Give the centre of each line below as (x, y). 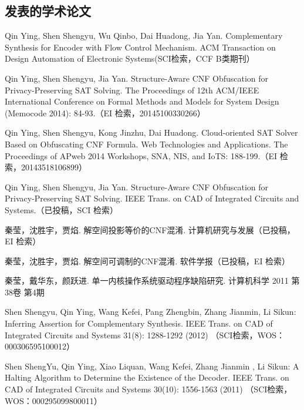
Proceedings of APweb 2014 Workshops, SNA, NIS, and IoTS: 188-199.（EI (141, 155)
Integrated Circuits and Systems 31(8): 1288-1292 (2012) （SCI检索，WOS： (145, 335)
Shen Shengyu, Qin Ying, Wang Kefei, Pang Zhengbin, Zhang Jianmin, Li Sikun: (151, 312)
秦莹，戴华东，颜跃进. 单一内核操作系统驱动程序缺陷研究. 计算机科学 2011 (147, 280)
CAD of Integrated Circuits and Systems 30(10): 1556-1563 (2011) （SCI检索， (148, 389)
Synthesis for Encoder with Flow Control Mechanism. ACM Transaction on (140, 47)
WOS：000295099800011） (53, 400)
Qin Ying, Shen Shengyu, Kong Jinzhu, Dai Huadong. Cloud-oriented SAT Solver (151, 132)
